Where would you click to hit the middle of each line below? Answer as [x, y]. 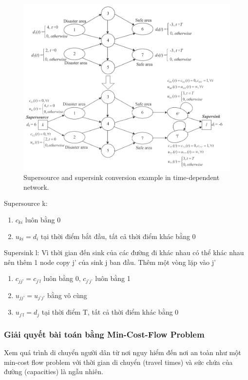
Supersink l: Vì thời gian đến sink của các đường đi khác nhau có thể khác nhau [124, 252]
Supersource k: [26, 203]
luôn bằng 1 [113, 278]
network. [36, 187]
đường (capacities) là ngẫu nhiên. [54, 371]
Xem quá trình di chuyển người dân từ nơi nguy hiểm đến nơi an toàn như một [123, 352]
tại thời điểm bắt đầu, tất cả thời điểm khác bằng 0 [118, 236]
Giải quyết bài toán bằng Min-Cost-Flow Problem [104, 334]
